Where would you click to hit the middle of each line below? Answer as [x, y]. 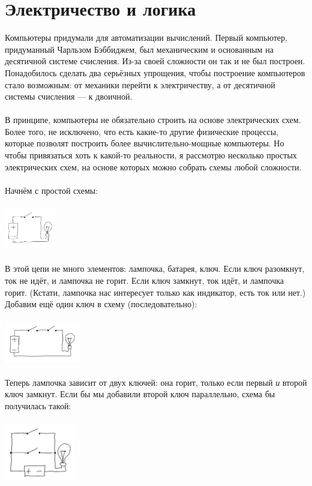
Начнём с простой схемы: [52, 190]
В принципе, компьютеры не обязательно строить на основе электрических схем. [153, 120]
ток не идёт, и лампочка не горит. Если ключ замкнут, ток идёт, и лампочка [145, 280]
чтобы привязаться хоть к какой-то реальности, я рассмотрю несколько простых [151, 155]
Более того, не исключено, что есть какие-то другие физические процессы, [142, 131]
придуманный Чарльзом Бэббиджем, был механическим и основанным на [139, 49]
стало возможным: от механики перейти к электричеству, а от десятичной [140, 84]
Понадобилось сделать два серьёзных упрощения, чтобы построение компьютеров [155, 72]
